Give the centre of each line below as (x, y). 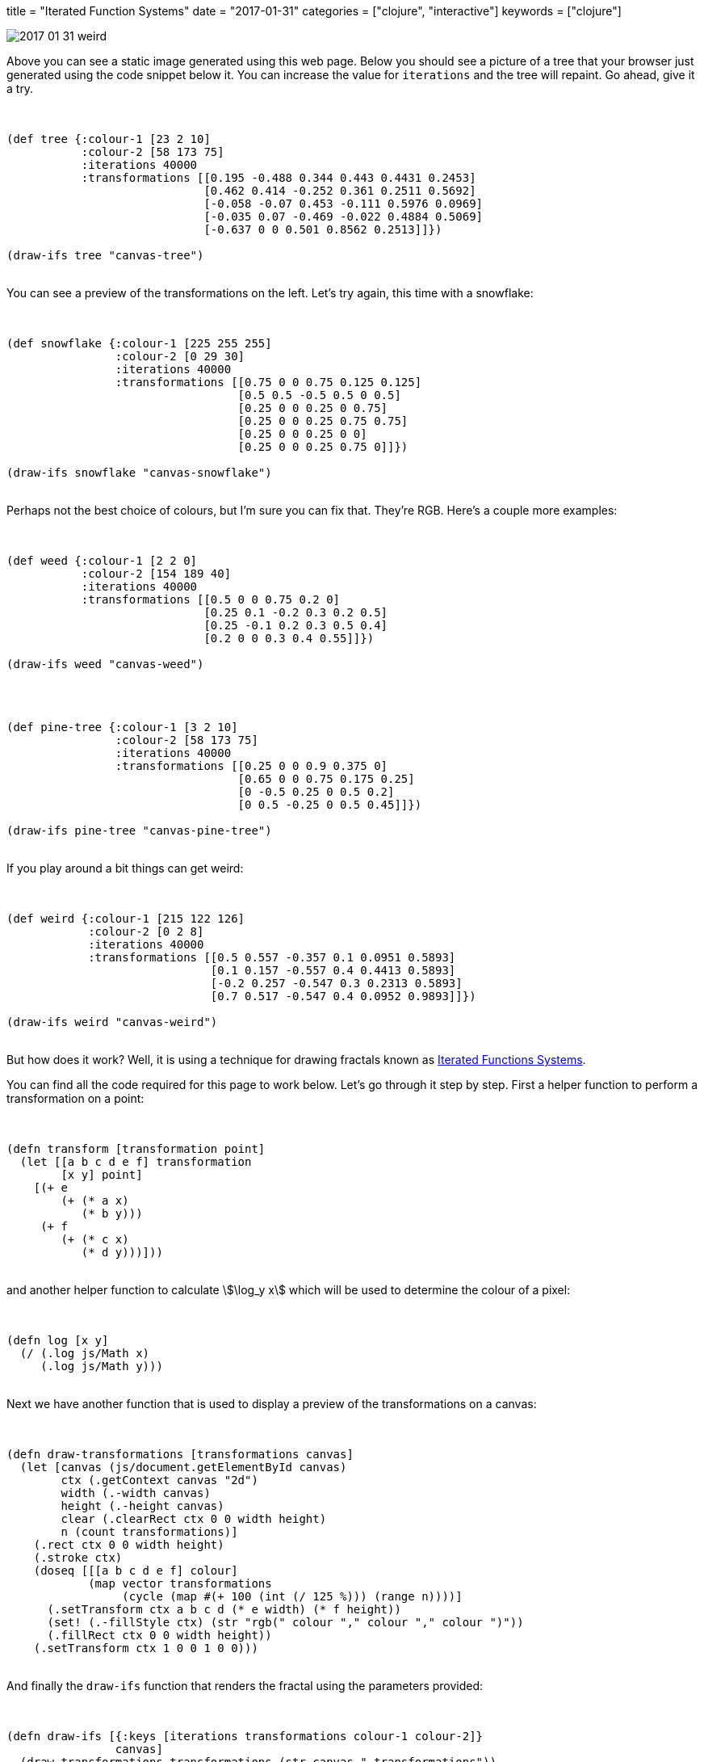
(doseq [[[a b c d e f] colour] (136, 1571)
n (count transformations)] (149, 1532)
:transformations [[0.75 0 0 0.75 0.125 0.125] (268, 382)
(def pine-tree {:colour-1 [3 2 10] (122, 727)
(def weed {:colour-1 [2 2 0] (102, 561)
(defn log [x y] (58, 1340)
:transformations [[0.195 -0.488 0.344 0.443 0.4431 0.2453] (279, 178)
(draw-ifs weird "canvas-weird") (112, 1022)
